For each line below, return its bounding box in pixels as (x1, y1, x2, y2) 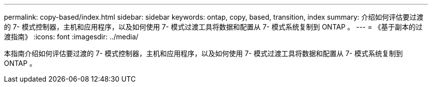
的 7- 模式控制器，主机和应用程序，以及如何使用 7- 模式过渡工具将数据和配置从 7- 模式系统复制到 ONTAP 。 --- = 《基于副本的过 (4, 23, 423, 31)
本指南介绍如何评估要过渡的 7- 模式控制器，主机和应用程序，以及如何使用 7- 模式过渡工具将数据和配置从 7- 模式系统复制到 (4, 49, 403, 58)
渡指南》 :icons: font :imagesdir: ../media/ (4, 32, 139, 41)
